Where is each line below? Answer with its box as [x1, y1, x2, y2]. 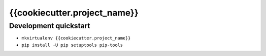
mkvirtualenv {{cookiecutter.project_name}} [21, 36, 131, 41]
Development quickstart [9, 21, 91, 30]
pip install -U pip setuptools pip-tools [21, 42, 123, 48]
